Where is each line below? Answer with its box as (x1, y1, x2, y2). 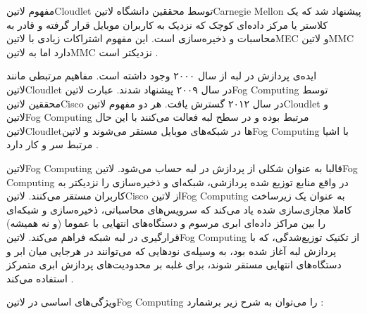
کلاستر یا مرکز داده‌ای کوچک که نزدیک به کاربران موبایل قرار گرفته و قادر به (6, 17, 328, 32)
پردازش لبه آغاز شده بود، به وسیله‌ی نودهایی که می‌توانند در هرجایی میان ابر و (6, 243, 337, 258)
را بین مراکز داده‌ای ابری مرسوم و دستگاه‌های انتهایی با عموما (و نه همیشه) (6, 216, 325, 230)
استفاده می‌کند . (6, 270, 74, 285)
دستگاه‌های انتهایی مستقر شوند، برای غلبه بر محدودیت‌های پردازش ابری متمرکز (6, 257, 342, 272)
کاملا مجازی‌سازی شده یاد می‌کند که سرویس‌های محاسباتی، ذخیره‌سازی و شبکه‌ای (6, 202, 352, 216)
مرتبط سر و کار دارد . (6, 137, 99, 152)
